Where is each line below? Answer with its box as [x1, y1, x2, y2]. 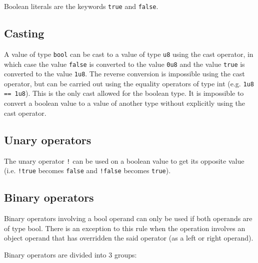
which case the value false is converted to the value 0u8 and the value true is [4, 58, 245, 69]
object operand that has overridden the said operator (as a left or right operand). [4, 233, 253, 243]
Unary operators [4, 132, 91, 147]
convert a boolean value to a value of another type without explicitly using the [4, 98, 245, 108]
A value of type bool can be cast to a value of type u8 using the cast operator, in [4, 48, 253, 59]
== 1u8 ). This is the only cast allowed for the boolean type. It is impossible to [4, 88, 244, 98]
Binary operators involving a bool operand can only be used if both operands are [4, 213, 252, 224]
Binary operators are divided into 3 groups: [4, 249, 137, 260]
